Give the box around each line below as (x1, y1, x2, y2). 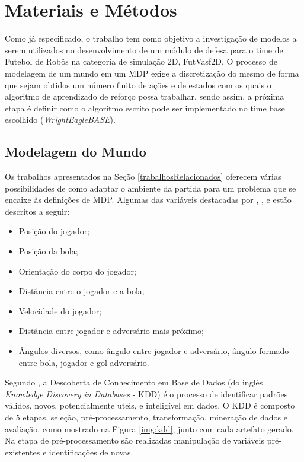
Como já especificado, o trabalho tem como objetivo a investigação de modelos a (5, 32, 297, 44)
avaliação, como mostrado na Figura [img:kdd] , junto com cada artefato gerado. (5, 422, 294, 435)
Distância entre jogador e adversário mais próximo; (18, 324, 204, 337)
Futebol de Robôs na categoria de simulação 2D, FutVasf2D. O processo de (5, 55, 277, 68)
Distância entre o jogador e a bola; (18, 285, 145, 297)
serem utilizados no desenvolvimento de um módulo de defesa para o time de (5, 43, 283, 56)
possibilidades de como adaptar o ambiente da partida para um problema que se (5, 181, 296, 194)
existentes (5, 445, 40, 458)
